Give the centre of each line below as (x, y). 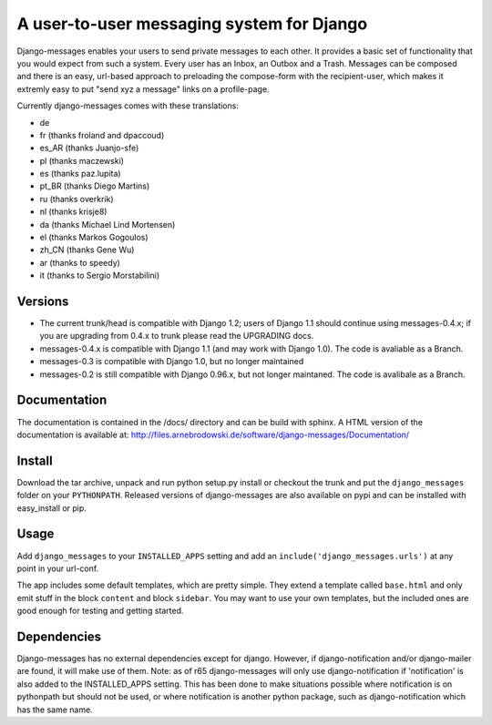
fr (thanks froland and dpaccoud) (102, 135)
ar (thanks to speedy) (80, 262)
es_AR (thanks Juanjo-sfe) (89, 148)
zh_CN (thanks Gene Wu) (87, 250)
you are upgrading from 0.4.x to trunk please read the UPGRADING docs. (177, 336)
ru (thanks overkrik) (77, 199)
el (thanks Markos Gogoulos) (94, 238)
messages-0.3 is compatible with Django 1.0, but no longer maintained (172, 362)
